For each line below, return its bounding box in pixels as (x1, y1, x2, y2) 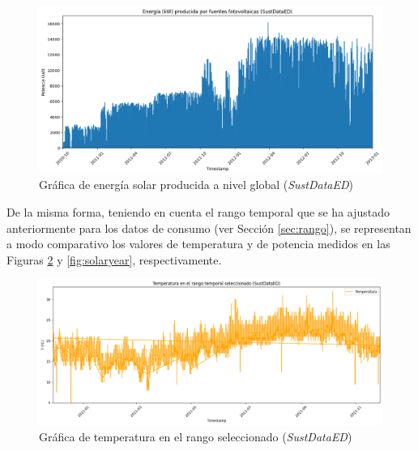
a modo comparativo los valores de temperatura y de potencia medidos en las (6, 235, 390, 252)
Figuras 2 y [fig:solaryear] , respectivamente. (6, 251, 222, 268)
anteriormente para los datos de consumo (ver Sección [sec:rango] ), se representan (6, 219, 412, 236)
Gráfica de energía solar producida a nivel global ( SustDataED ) (39, 176, 353, 193)
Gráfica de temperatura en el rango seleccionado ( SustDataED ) (39, 427, 352, 445)
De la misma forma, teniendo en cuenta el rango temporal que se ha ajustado (6, 203, 390, 220)
